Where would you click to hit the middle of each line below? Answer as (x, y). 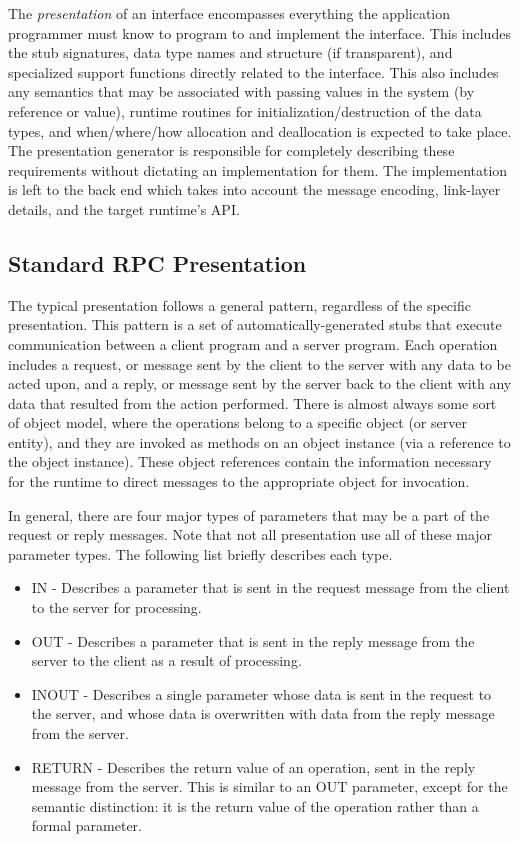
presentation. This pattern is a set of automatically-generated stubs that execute (255, 324)
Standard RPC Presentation (157, 262)
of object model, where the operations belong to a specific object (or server (237, 422)
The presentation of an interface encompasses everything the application (229, 13)
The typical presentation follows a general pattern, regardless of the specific (239, 304)
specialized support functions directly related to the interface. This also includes (253, 71)
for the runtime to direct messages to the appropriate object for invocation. (239, 481)
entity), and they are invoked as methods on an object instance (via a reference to (259, 441)
